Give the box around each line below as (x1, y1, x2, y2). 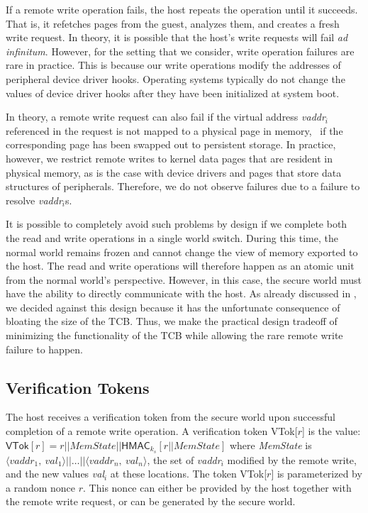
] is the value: (301, 424, 361, 438)
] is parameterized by (271, 466, 362, 481)
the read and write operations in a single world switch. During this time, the (6, 230, 338, 245)
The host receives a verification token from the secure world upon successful (6, 409, 335, 424)
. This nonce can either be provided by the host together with (83, 480, 352, 495)
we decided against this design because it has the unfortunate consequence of (6, 299, 340, 314)
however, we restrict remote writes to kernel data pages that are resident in (6, 150, 333, 165)
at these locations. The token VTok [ (110, 466, 267, 481)
